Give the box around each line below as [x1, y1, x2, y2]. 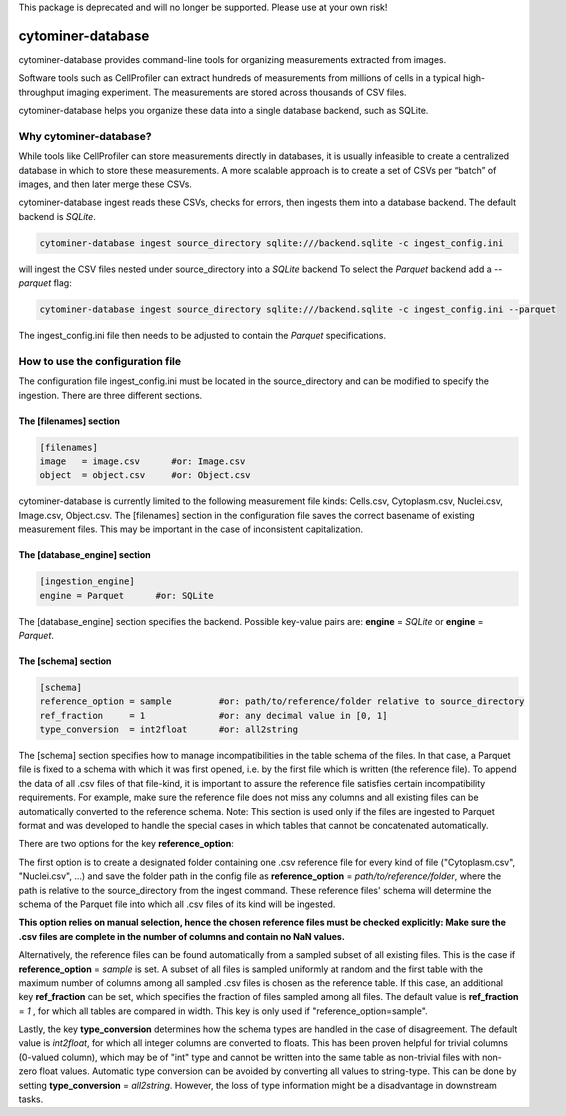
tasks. [18, 1093, 44, 1105]
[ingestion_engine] [39, 576, 135, 587]
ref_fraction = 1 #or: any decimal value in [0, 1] [39, 710, 388, 721]
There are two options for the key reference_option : [18, 838, 234, 850]
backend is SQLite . [18, 210, 97, 222]
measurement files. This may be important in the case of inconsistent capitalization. [18, 523, 364, 535]
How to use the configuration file [18, 354, 182, 368]
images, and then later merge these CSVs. [18, 178, 192, 190]
